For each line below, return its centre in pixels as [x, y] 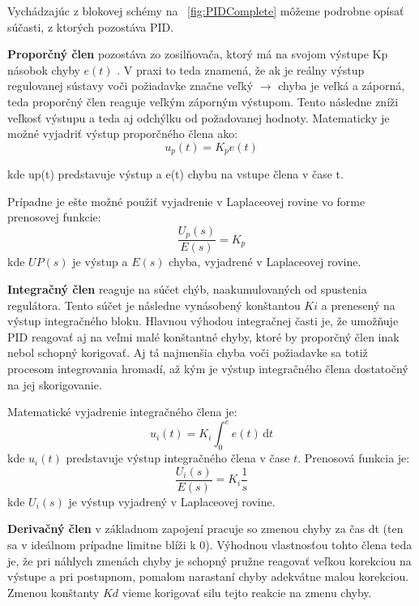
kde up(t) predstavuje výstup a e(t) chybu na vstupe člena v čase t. [175, 174]
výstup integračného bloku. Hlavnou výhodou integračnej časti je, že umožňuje [203, 321]
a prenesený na [358, 305]
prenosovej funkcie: [54, 217]
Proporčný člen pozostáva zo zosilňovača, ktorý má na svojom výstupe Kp [198, 54]
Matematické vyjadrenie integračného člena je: [122, 412]
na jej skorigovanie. [55, 384]
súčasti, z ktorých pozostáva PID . [91, 26]
